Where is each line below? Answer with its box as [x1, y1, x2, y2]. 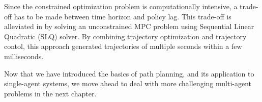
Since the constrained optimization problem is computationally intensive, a [4, 1, 238, 11]
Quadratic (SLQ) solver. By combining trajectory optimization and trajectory [4, 31, 247, 41]
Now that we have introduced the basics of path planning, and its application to [4, 68, 254, 79]
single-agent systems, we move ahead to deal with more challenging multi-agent [4, 78, 251, 89]
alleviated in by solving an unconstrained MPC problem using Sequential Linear [4, 21, 254, 32]
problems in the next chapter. [4, 88, 97, 98]
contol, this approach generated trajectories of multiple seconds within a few [4, 41, 242, 52]
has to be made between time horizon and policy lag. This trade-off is [14, 11, 231, 21]
